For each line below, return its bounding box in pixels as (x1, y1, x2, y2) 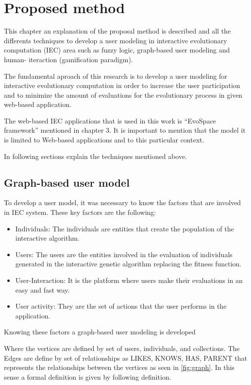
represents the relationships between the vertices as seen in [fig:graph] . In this (4, 362, 234, 372)
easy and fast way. (15, 284, 70, 295)
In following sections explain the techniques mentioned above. (4, 151, 187, 161)
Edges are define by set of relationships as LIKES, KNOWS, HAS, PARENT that (4, 352, 247, 363)
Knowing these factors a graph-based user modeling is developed (4, 327, 196, 337)
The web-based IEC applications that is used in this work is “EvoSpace (4, 115, 216, 125)
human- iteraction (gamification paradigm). (4, 54, 133, 64)
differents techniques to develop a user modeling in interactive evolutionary (4, 35, 227, 45)
